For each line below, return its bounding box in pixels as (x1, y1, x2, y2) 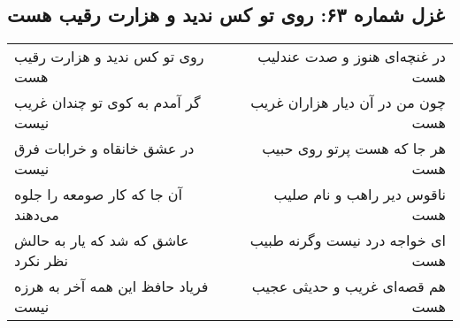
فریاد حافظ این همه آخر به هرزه (14, 276, 209, 297)
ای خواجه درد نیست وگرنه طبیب (249, 230, 446, 251)
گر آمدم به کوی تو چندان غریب (14, 92, 201, 113)
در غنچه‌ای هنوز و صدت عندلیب (257, 46, 446, 67)
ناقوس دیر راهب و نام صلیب (273, 184, 446, 205)
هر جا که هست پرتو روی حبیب (262, 138, 446, 159)
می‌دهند (14, 204, 59, 225)
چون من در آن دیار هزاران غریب (250, 92, 446, 113)
